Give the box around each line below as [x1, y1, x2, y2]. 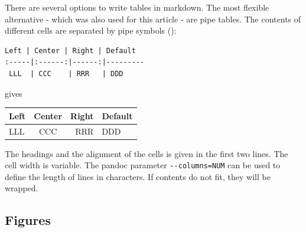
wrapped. [5, 182, 38, 194]
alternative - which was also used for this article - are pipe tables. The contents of [5, 12, 301, 25]
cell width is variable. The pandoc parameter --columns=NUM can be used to [5, 159, 281, 171]
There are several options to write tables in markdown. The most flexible [5, 1, 269, 13]
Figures [5, 211, 51, 229]
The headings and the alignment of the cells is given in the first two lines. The [5, 147, 288, 159]
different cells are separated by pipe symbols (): [5, 24, 177, 37]
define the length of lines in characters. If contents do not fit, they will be [5, 170, 271, 182]
